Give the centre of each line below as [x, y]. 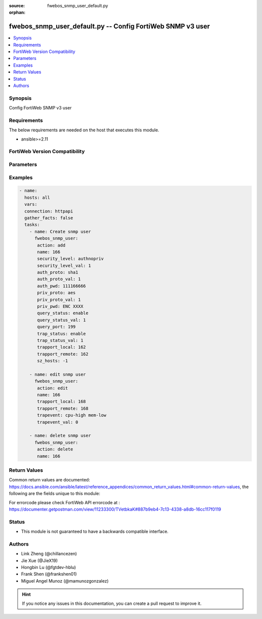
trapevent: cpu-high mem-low [72, 415]
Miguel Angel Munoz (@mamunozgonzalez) [65, 581]
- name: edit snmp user [57, 374]
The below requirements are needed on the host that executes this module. [84, 130]
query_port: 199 [57, 327]
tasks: [32, 225]
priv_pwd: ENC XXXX [60, 307]
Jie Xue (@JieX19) [40, 560]
